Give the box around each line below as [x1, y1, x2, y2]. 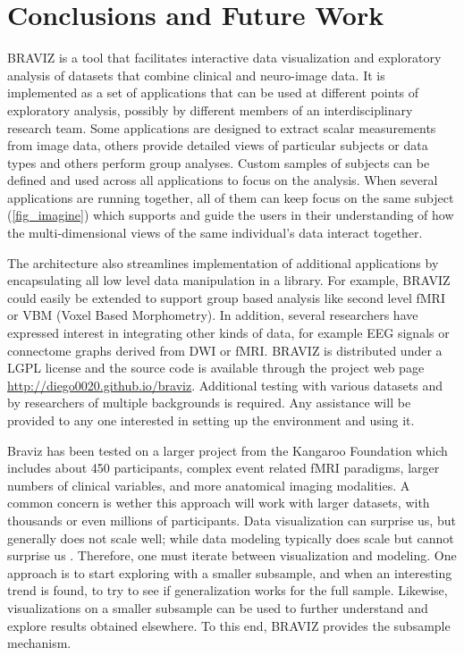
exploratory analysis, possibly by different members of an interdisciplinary [7, 100, 413, 119]
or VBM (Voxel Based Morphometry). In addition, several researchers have [7, 306, 418, 324]
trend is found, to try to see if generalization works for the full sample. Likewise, [7, 581, 448, 600]
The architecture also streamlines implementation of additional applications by [7, 253, 439, 272]
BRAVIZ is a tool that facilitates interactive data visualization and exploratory [7, 48, 442, 67]
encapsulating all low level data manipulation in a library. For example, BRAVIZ [7, 271, 451, 290]
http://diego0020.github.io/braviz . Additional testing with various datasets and [7, 375, 443, 394]
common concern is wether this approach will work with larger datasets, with [7, 493, 430, 512]
